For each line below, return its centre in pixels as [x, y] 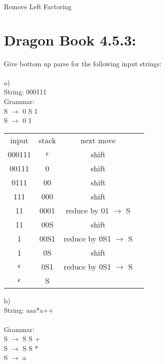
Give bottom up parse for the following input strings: [83, 63]
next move [98, 140]
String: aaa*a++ [29, 310]
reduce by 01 [88, 210]
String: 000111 [25, 92]
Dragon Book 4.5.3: [70, 39]
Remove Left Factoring [38, 6]
